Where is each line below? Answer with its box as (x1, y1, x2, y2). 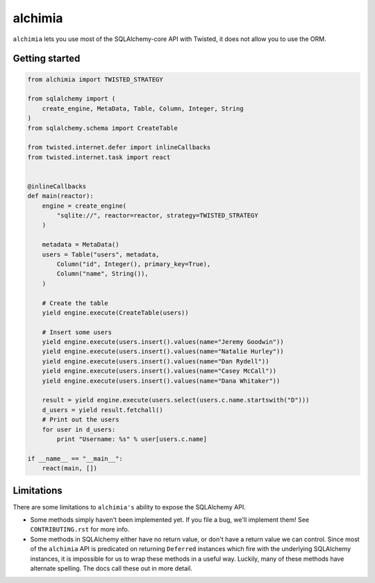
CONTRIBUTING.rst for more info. (30, 525, 130, 534)
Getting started (12, 53, 81, 65)
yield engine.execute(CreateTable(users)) (42, 309, 189, 316)
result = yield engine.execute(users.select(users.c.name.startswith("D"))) (42, 396, 310, 404)
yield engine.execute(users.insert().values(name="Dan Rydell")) (42, 357, 269, 365)
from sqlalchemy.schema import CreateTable (27, 124, 178, 132)
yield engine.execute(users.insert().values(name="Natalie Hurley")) (42, 347, 284, 356)
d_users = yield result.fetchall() (42, 406, 163, 413)
